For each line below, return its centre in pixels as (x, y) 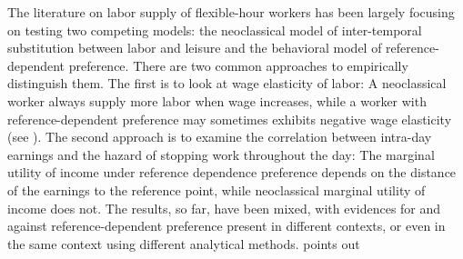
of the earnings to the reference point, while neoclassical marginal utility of (216, 189)
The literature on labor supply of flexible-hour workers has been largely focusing (231, 12)
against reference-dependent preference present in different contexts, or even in (226, 226)
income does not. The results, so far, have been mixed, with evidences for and (224, 208)
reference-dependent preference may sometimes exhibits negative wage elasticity (230, 119)
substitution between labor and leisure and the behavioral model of (195, 48)
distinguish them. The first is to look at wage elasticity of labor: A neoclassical (227, 83)
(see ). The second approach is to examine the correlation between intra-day (220, 137)
